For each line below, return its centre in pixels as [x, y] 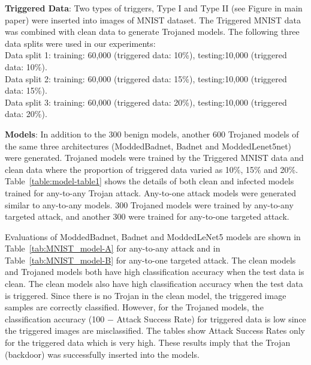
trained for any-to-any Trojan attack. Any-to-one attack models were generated [150, 192]
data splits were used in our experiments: [80, 43]
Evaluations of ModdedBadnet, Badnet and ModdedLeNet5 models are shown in [153, 236]
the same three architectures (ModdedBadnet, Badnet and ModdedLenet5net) [148, 146]
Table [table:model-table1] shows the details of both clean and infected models [150, 181]
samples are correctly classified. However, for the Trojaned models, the [134, 307]
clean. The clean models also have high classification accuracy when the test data [154, 284]
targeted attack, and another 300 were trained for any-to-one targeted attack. [147, 216]
